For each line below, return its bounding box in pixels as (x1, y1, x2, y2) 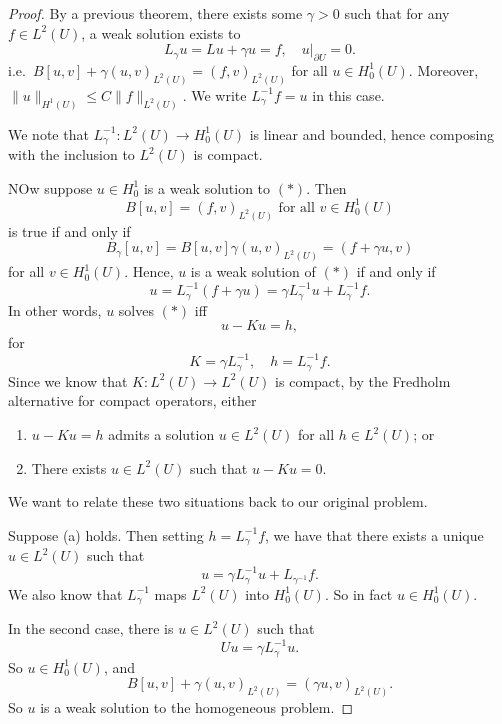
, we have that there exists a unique (265, 524, 484, 545)
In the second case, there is (8, 618, 174, 639)
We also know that (8, 583, 123, 604)
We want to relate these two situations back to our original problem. (8, 491, 428, 512)
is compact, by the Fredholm (275, 370, 451, 391)
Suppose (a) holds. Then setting (8, 524, 204, 545)
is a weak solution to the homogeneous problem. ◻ (40, 697, 354, 718)
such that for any (344, 3, 450, 23)
